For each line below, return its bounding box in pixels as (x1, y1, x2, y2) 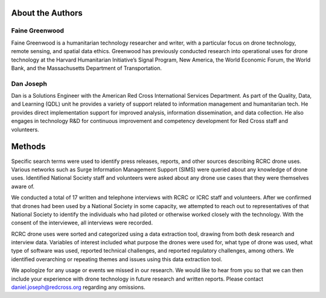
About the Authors (11, 8, 83, 18)
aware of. (11, 183, 35, 190)
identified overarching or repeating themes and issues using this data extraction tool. (11, 255, 223, 262)
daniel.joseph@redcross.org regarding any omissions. (11, 284, 145, 291)
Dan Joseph (11, 79, 48, 87)
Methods (11, 142, 46, 152)
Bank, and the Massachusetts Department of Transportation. (11, 64, 162, 72)
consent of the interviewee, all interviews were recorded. (11, 219, 153, 226)
